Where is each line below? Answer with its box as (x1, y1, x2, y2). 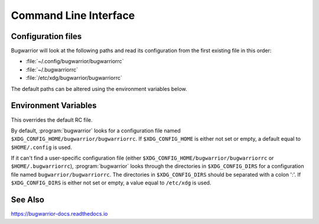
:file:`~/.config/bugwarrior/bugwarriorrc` (25, 58, 124, 65)
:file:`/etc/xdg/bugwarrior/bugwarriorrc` (25, 74, 122, 82)
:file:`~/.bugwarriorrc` (25, 66, 78, 73)
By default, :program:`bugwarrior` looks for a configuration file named (11, 127, 181, 134)
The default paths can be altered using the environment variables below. (11, 85, 187, 92)
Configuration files (11, 31, 82, 41)
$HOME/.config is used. (11, 144, 72, 151)
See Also (11, 195, 44, 205)
